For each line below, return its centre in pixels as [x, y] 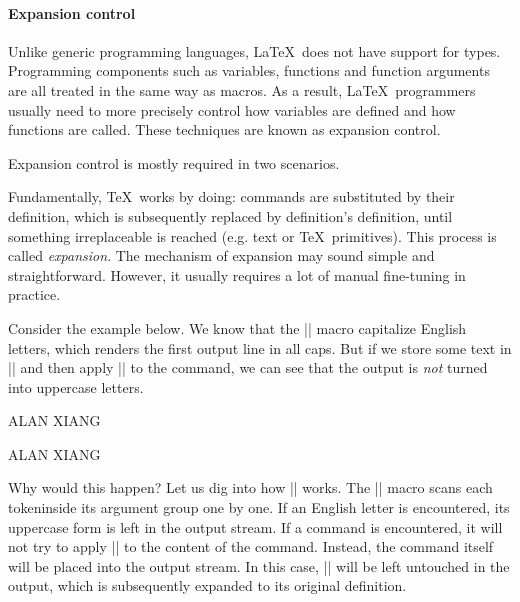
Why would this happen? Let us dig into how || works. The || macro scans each [250, 487]
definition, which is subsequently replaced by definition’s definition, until [230, 215]
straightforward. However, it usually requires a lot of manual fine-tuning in [237, 274]
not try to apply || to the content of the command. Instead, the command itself [251, 546]
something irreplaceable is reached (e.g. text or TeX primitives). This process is [252, 235]
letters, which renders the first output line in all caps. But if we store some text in [260, 347]
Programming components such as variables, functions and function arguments [249, 70]
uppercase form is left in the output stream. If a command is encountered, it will [255, 526]
